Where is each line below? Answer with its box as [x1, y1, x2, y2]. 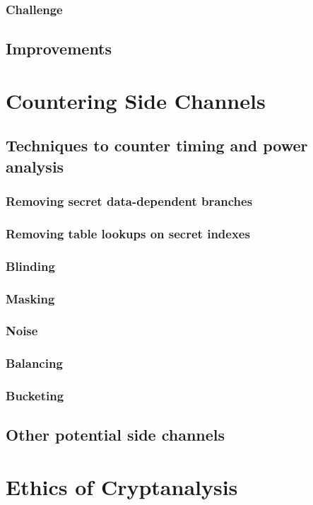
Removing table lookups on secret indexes [6, 224, 250, 242]
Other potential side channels [6, 424, 225, 446]
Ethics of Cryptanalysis [6, 472, 238, 501]
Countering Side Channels [6, 86, 266, 115]
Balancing [6, 354, 63, 372]
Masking [6, 289, 55, 307]
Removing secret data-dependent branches [6, 192, 253, 210]
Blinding [6, 257, 55, 274]
